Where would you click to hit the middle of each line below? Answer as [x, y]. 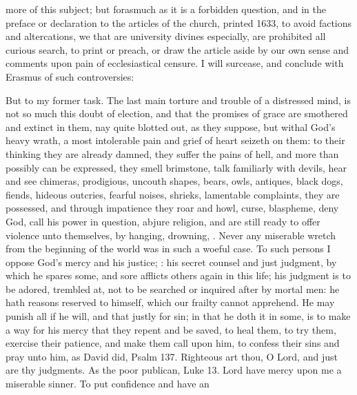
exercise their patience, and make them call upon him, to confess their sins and [173, 343]
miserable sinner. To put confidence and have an [108, 384]
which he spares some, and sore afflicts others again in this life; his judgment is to [178, 275]
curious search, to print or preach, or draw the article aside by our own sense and [177, 49]
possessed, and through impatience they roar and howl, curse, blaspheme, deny [172, 208]
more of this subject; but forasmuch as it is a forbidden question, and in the [166, 9]
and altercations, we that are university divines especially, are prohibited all [166, 36]
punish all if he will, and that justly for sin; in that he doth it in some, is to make [178, 316]
